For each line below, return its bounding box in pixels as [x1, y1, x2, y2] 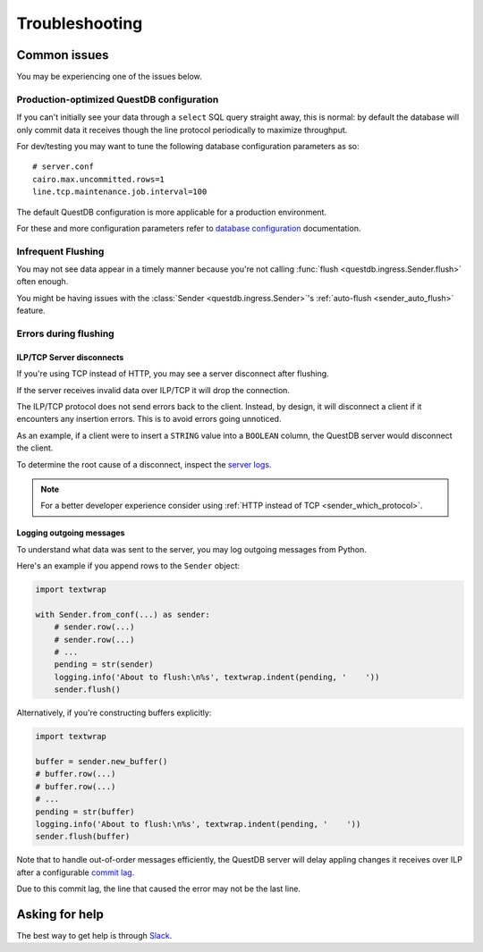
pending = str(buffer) [35, 806, 135, 817]
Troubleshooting [16, 13, 143, 33]
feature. [16, 305, 47, 316]
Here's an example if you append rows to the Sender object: [16, 560, 241, 571]
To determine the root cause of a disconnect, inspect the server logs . [16, 459, 272, 469]
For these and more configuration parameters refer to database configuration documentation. [16, 223, 361, 233]
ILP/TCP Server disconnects [16, 351, 124, 362]
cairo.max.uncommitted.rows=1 [32, 174, 165, 184]
